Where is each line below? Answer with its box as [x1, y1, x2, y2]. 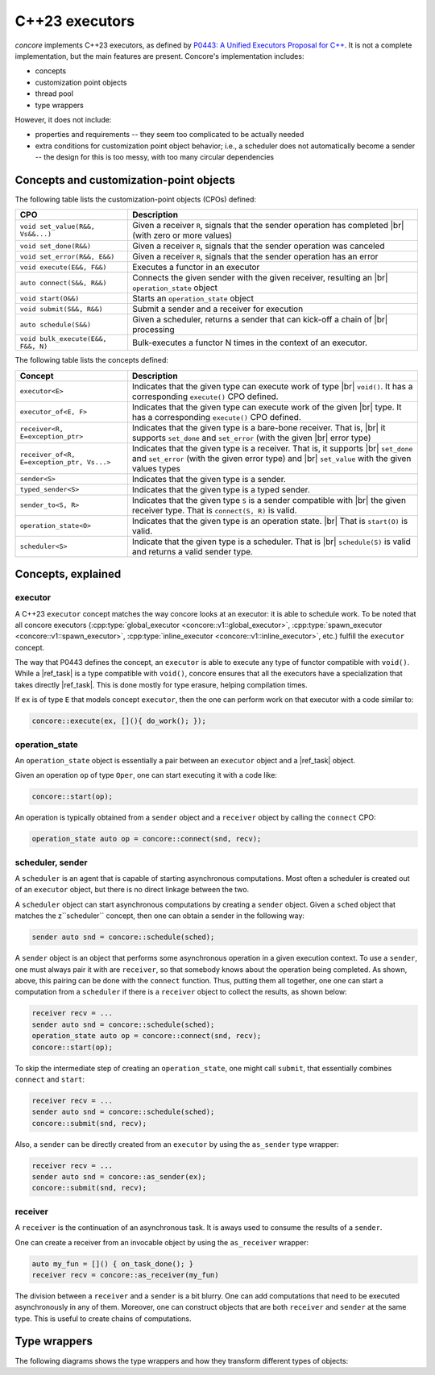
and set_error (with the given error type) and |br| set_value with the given [131, 452, 412, 463]
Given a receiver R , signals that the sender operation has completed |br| [131, 220, 404, 231]
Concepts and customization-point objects [14, 173, 235, 187]
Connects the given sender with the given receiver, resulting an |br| [131, 272, 388, 284]
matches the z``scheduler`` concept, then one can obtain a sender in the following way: [14, 911, 305, 920]
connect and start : [14, 1074, 85, 1084]
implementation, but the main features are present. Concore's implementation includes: [14, 51, 304, 60]
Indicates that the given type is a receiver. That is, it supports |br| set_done [131, 442, 413, 454]
